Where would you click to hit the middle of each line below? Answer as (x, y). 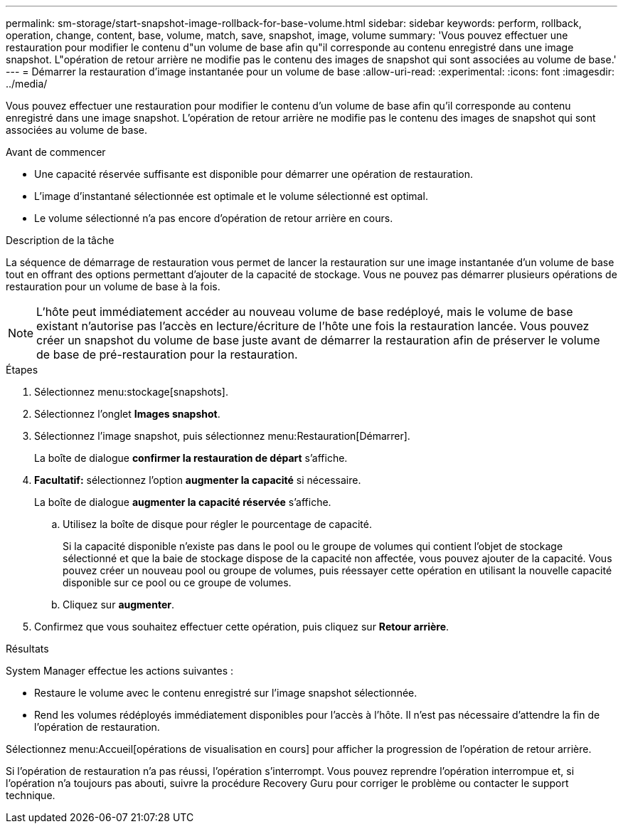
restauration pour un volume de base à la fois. (113, 286)
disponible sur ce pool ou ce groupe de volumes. (177, 582)
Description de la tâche (60, 240)
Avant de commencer (56, 152)
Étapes (22, 370)
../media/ (27, 84)
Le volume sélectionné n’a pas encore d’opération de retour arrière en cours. (214, 218)
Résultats (27, 649)
